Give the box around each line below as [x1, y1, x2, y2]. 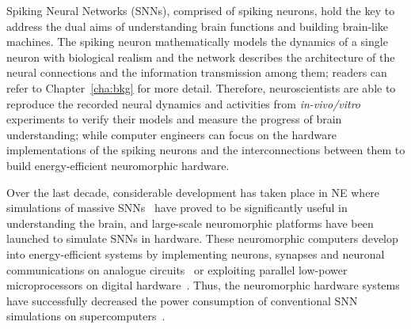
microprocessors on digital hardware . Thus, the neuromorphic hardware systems [6, 277, 400, 293]
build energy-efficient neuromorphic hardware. [6, 157, 230, 173]
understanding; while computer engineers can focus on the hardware [6, 126, 337, 142]
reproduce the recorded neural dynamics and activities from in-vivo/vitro [6, 95, 361, 112]
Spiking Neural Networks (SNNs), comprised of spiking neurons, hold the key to [6, 2, 395, 18]
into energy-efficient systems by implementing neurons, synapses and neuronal [6, 245, 385, 262]
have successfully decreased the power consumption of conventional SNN [6, 292, 358, 308]
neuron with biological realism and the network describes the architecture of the [6, 48, 395, 65]
